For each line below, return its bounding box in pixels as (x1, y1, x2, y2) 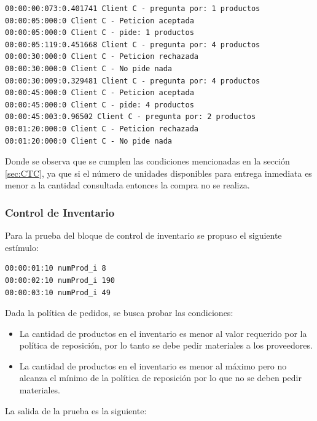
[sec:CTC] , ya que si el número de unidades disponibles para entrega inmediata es (5, 166, 312, 179)
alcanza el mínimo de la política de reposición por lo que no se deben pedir (19, 371, 302, 384)
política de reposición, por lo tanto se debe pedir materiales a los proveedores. (19, 339, 313, 352)
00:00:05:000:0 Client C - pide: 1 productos (5, 28, 194, 37)
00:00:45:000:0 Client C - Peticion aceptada (5, 88, 194, 98)
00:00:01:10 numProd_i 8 (5, 264, 106, 273)
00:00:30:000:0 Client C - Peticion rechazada (5, 52, 198, 61)
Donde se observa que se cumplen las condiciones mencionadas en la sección (5, 155, 290, 168)
